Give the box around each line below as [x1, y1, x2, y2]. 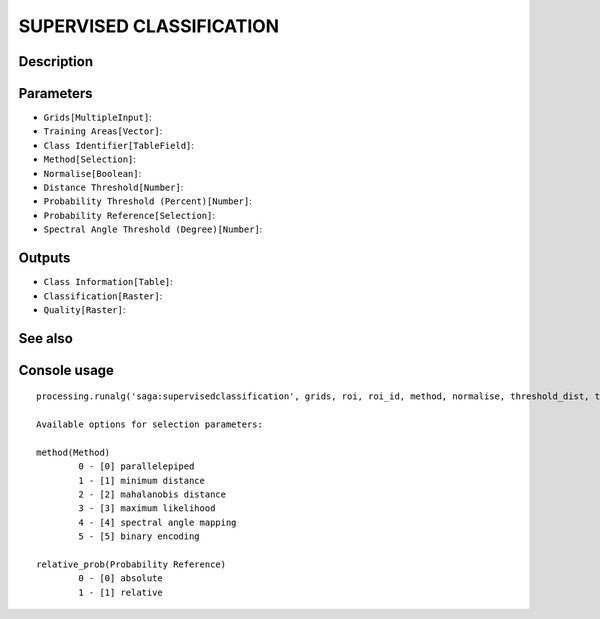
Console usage [18, 361, 115, 379]
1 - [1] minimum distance [78, 475, 205, 486]
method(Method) [36, 446, 111, 458]
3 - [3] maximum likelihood [78, 503, 216, 514]
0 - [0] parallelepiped [78, 461, 195, 472]
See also [18, 330, 74, 347]
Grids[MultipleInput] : [43, 111, 152, 124]
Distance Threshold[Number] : [43, 181, 184, 194]
